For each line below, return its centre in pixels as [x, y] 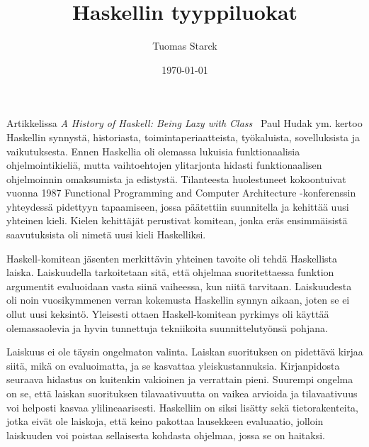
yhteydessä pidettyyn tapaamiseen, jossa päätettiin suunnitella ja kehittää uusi [178, 206]
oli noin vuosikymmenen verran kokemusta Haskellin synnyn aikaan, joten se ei [178, 300]
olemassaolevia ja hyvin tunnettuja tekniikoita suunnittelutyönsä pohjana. [167, 327]
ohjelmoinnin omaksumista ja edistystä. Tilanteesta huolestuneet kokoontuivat [176, 178]
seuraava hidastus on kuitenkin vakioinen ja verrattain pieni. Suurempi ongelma [180, 379]
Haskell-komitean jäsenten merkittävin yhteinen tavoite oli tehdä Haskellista [172, 258]
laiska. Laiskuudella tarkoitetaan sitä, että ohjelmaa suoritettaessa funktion [170, 272]
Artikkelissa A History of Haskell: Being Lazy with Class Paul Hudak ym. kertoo [184, 123]
